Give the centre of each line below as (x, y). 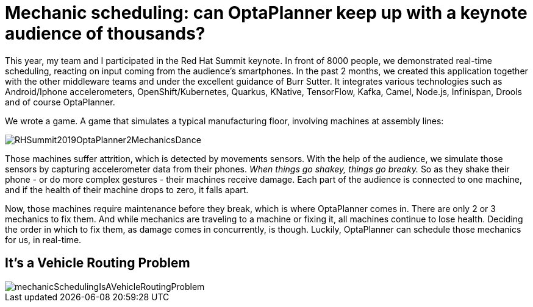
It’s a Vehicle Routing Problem (98, 263)
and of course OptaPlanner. (60, 102)
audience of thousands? (105, 34)
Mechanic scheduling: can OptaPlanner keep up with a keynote (266, 13)
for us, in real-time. (43, 239)
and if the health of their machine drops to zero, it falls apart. (127, 189)
